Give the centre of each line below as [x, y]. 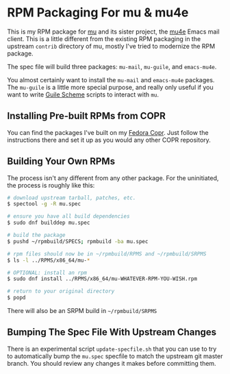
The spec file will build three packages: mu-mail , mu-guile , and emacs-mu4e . [112, 66]
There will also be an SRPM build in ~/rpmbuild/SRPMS [82, 311]
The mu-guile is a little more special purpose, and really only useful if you [110, 87]
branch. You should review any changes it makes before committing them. [112, 363]
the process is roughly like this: [51, 185]
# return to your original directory [61, 291]
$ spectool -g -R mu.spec [44, 204]
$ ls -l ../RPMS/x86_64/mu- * [49, 260]
